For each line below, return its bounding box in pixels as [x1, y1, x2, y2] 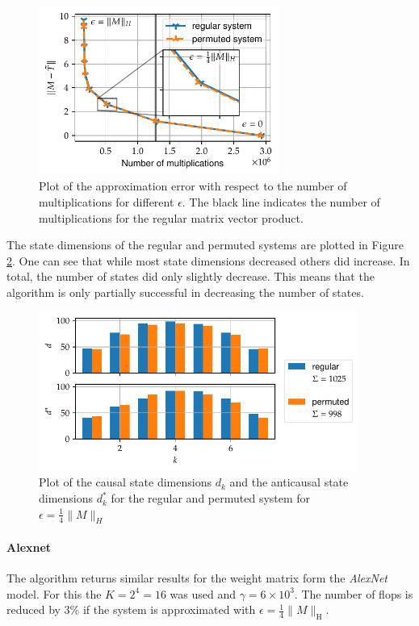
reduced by [6, 601, 61, 618]
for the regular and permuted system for [111, 490, 311, 507]
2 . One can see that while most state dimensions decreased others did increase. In [6, 252, 410, 269]
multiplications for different [39, 193, 174, 210]
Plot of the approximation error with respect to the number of [39, 177, 347, 194]
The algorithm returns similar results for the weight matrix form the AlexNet [6, 570, 388, 586]
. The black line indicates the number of [182, 193, 380, 210]
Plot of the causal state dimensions [39, 474, 212, 490]
